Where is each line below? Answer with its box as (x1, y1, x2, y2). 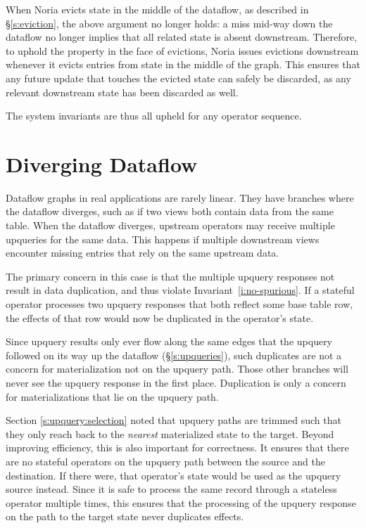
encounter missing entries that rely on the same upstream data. (6, 245, 279, 260)
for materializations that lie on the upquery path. (6, 389, 219, 404)
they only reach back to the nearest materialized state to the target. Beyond (6, 426, 334, 441)
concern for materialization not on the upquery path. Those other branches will (6, 361, 348, 376)
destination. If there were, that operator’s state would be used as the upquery (6, 468, 341, 482)
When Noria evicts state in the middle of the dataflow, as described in (6, 2, 309, 16)
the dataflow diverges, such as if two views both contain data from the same (6, 204, 334, 219)
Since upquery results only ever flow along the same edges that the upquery (6, 334, 333, 349)
